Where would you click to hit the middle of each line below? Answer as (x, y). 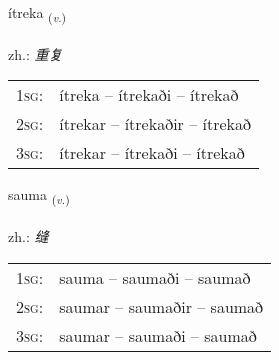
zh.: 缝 (28, 236)
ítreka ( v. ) (37, 13)
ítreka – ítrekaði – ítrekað (149, 95)
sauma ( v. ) (39, 196)
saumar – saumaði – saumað (158, 335)
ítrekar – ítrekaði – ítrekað (152, 153)
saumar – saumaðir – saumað (161, 306)
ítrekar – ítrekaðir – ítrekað (155, 124)
